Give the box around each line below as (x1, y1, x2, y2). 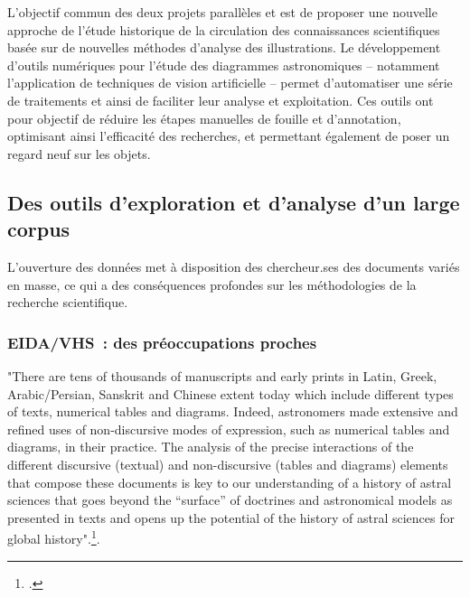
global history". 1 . (7, 527, 100, 547)
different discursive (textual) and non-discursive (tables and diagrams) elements (7, 454, 448, 473)
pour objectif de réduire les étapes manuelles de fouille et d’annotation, (7, 108, 401, 127)
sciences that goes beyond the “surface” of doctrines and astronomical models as (7, 490, 453, 509)
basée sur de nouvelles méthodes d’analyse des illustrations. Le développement (7, 38, 441, 57)
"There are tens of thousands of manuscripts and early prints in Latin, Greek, (7, 366, 437, 385)
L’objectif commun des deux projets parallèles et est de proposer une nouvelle (7, 3, 437, 21)
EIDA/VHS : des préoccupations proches (7, 331, 317, 353)
